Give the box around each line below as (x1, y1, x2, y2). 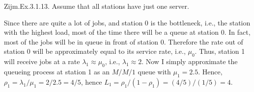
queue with (138, 66, 171, 76)
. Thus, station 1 (195, 46, 245, 56)
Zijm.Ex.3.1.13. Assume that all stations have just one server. (4, 1, 189, 11)
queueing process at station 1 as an (4, 66, 110, 76)
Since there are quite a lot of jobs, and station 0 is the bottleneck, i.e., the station (4, 17, 251, 27)
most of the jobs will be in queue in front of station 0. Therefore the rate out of (4, 36, 243, 46)
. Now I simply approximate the (141, 56, 238, 67)
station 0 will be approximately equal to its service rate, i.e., (4, 46, 186, 56)
